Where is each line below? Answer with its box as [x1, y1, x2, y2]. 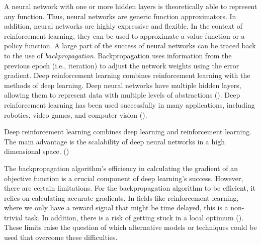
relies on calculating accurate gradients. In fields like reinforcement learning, [4, 192, 239, 203]
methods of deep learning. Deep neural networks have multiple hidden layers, [4, 79, 241, 90]
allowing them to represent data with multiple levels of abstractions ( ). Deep [4, 90, 240, 100]
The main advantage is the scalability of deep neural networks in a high [4, 136, 225, 146]
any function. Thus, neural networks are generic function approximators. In [4, 11, 236, 21]
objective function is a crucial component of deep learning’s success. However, [4, 173, 243, 183]
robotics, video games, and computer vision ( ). [4, 109, 147, 120]
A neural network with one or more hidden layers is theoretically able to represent [4, 1, 257, 11]
